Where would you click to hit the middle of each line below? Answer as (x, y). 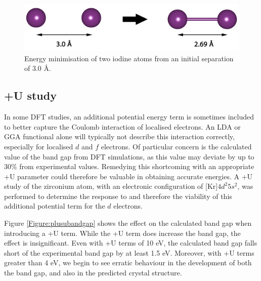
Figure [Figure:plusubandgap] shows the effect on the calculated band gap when (128, 223)
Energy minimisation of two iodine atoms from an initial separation (129, 58)
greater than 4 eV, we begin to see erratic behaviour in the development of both (128, 263)
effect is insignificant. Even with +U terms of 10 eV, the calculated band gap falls (131, 243)
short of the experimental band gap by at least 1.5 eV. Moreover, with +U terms (129, 252)
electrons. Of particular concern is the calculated (176, 146)
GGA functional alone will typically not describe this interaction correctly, (119, 136)
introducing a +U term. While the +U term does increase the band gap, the (122, 233)
